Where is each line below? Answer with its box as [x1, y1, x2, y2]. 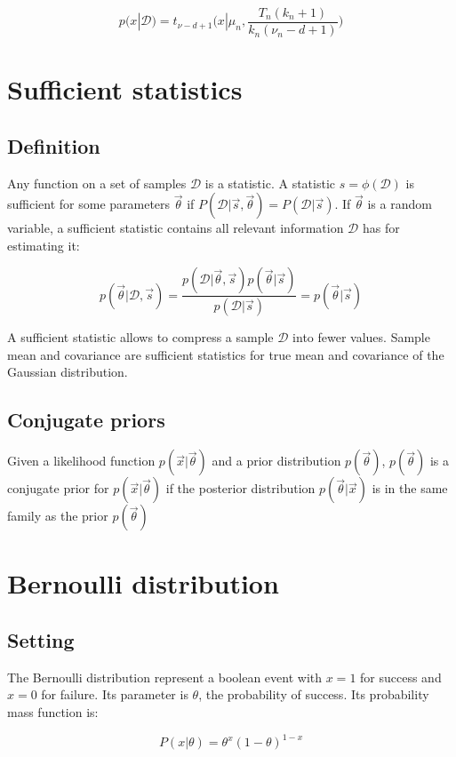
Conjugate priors [7, 406, 165, 434]
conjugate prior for [7, 479, 109, 498]
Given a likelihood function [7, 451, 156, 470]
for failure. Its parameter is [41, 685, 188, 704]
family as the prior [7, 506, 108, 525]
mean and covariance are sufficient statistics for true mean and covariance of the [7, 345, 444, 363]
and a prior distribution [212, 451, 341, 470]
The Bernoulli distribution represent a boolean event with [7, 667, 323, 686]
